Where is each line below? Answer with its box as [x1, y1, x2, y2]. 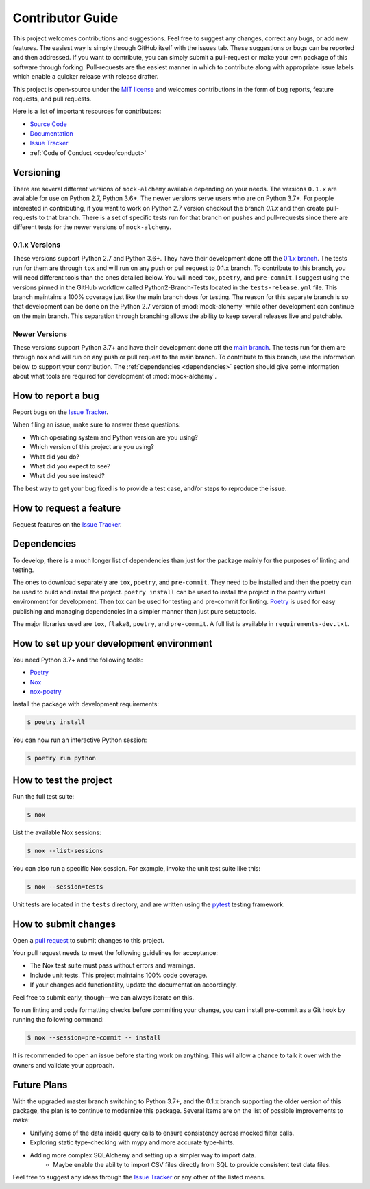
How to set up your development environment [12, 638, 212, 649]
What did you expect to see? [29, 461, 111, 470]
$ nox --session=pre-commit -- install [27, 1034, 161, 1042]
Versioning [12, 167, 61, 178]
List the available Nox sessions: [12, 828, 102, 837]
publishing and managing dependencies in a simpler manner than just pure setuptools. [12, 607, 257, 615]
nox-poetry [29, 687, 62, 695]
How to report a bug [12, 389, 99, 401]
